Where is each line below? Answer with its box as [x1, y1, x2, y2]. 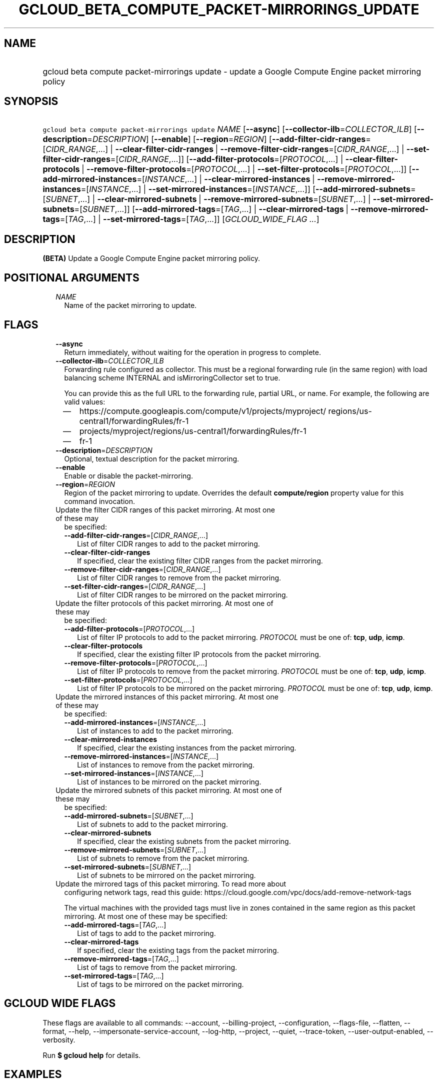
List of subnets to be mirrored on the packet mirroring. [77, 870, 256, 879]
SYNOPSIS [4, 95, 58, 108]
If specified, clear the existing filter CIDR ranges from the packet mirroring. [77, 556, 323, 565]
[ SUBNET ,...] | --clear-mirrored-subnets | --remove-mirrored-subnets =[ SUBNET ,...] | [42, 194, 371, 204]
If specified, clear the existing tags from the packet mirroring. [77, 945, 279, 954]
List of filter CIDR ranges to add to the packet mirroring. [77, 539, 260, 548]
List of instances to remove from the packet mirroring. [77, 760, 254, 769]
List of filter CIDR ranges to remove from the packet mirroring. [77, 573, 281, 582]
